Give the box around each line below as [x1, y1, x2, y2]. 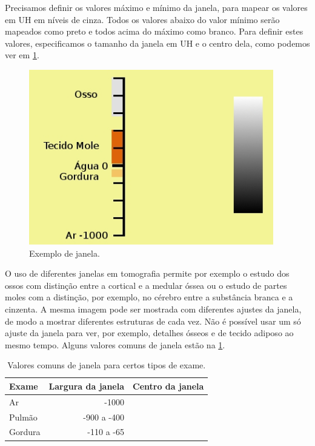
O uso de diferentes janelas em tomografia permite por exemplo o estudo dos [5, 267, 290, 280]
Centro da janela [133, 379, 204, 392]
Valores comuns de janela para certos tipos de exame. [7, 359, 206, 371]
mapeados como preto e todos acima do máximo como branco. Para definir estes [5, 25, 303, 38]
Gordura [9, 425, 41, 438]
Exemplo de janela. [29, 246, 100, 259]
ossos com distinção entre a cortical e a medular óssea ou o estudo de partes [5, 279, 287, 291]
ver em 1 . [5, 49, 39, 61]
